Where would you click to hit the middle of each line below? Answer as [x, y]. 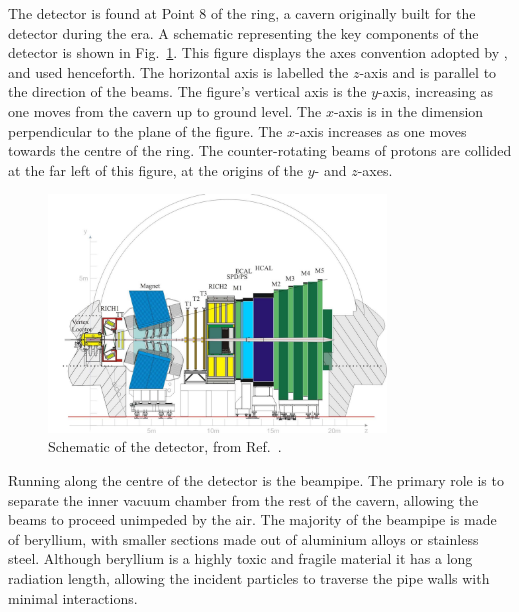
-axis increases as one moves [381, 130]
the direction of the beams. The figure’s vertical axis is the [187, 91]
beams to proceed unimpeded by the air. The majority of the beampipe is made [252, 519]
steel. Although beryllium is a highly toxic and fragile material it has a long [240, 558]
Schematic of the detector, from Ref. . [165, 446]
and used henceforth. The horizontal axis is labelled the [178, 71]
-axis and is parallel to [428, 71]
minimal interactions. [73, 597]
